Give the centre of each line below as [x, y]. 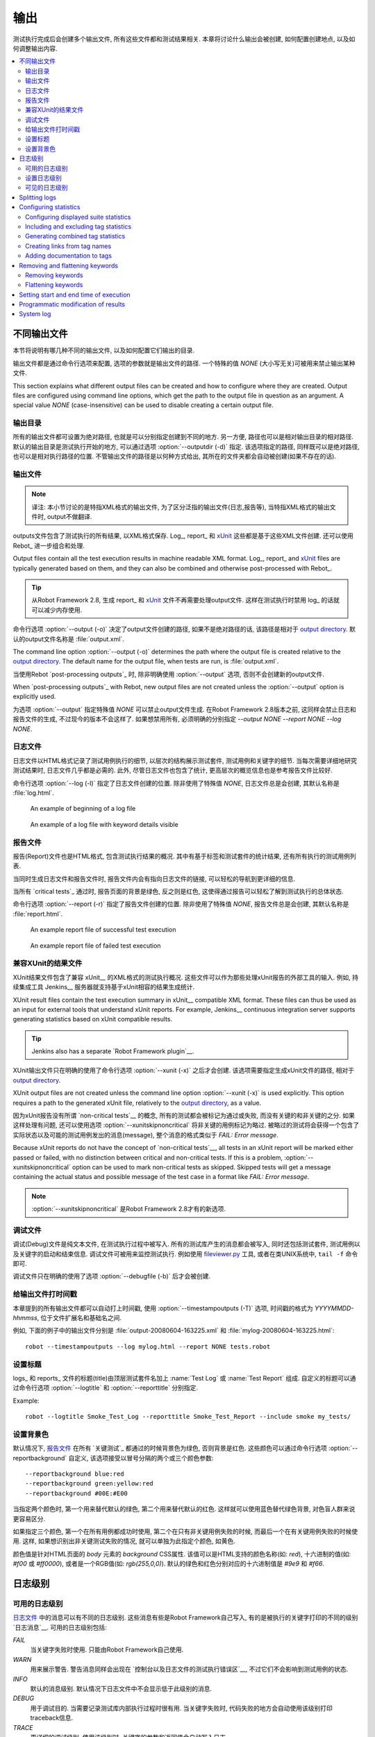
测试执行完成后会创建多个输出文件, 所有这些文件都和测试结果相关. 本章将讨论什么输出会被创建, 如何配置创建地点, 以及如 [184, 39]
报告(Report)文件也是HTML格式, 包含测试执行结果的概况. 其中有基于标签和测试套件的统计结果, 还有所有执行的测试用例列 [185, 856]
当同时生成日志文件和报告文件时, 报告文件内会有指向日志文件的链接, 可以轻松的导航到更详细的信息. [154, 878]
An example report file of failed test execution [95, 946]
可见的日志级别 [47, 188]
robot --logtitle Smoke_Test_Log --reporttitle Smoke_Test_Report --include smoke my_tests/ [188, 1417]
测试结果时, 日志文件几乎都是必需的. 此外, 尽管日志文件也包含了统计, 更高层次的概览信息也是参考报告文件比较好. [173, 771]
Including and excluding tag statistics [78, 227]
